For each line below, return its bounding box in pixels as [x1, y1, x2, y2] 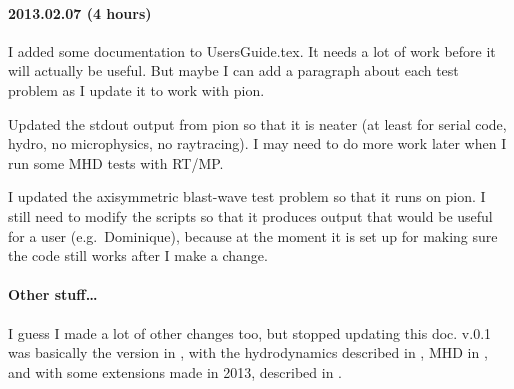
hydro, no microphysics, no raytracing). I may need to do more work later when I [8, 133, 507, 154]
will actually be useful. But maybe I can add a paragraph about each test [8, 60, 459, 81]
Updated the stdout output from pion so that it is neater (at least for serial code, [8, 113, 507, 134]
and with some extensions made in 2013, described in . [8, 361, 343, 382]
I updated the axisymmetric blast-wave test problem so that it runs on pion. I [8, 186, 486, 207]
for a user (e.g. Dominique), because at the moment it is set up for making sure [8, 225, 498, 246]
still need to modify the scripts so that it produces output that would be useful [8, 205, 493, 226]
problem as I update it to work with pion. [8, 79, 265, 100]
